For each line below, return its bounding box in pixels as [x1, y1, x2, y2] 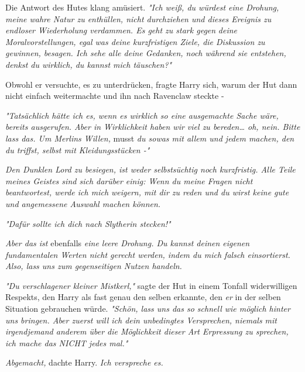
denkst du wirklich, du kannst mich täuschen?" [5, 58, 172, 70]
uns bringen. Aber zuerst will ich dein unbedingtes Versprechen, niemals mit [5, 314, 277, 326]
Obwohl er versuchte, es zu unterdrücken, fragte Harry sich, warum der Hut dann [5, 78, 297, 90]
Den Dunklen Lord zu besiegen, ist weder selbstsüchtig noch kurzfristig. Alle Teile [5, 163, 296, 175]
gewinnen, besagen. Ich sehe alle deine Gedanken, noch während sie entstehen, [5, 47, 286, 59]
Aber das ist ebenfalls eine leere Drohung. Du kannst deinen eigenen [5, 237, 250, 249]
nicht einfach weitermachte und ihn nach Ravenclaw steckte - [5, 89, 224, 102]
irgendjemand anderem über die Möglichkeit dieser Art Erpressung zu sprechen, [5, 325, 289, 337]
